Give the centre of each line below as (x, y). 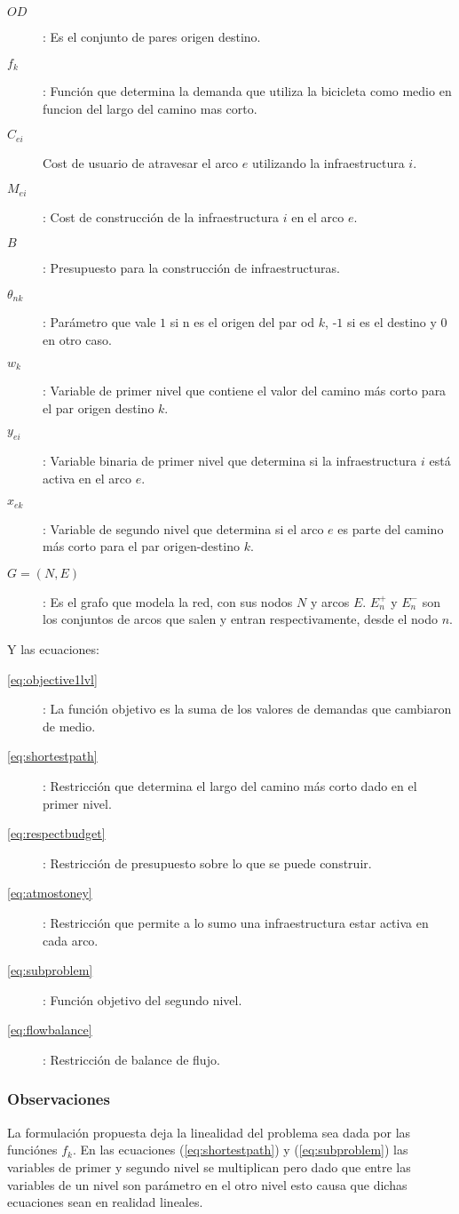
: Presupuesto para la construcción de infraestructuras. (191, 268)
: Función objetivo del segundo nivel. (142, 999)
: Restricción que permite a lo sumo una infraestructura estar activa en (236, 922)
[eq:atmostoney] (50, 893)
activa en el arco (87, 478)
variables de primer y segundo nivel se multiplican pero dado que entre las (209, 1166)
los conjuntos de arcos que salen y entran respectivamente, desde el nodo (241, 619)
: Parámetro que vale (99, 322)
